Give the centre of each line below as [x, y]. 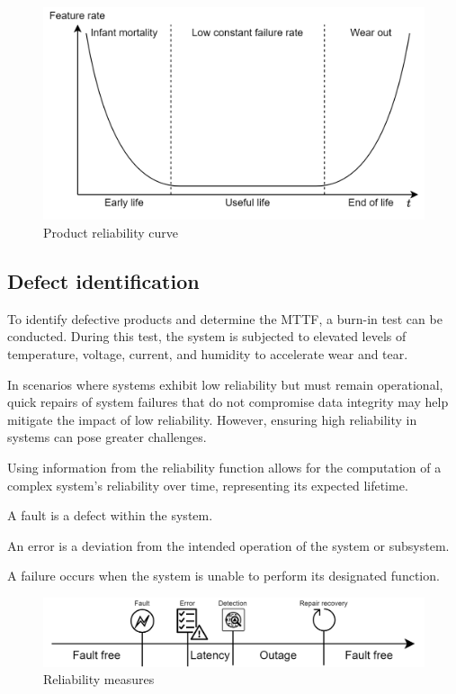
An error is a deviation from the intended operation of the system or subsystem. [228, 545]
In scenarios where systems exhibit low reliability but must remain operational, [225, 384]
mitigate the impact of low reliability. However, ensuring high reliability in [212, 419]
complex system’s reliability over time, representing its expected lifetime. [208, 485]
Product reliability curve [111, 233]
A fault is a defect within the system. [110, 515]
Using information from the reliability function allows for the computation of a [224, 467]
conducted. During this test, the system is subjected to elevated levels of [207, 336]
